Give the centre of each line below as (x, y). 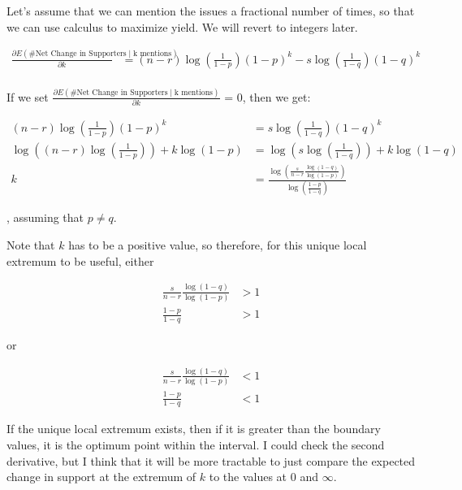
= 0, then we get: (268, 96)
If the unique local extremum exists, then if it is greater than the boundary (194, 429)
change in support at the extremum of (101, 477)
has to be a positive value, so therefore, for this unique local (218, 245)
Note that (31, 245)
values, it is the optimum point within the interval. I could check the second (196, 445)
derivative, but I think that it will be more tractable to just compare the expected (211, 460)
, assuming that (45, 217)
